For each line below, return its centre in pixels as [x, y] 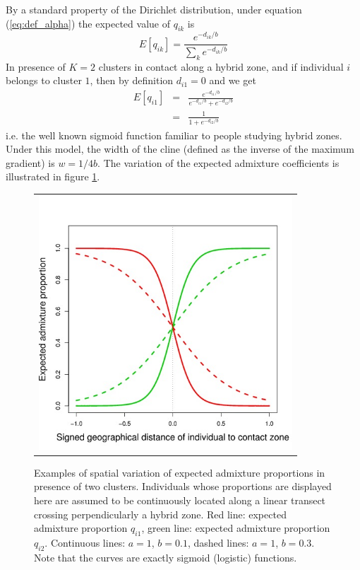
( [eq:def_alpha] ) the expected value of [88, 23]
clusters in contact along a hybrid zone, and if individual [221, 66]
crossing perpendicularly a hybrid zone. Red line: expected [160, 514]
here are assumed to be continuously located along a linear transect [180, 500]
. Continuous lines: [85, 542]
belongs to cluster [44, 80]
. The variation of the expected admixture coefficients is [218, 162]
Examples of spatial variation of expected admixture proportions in [180, 472]
